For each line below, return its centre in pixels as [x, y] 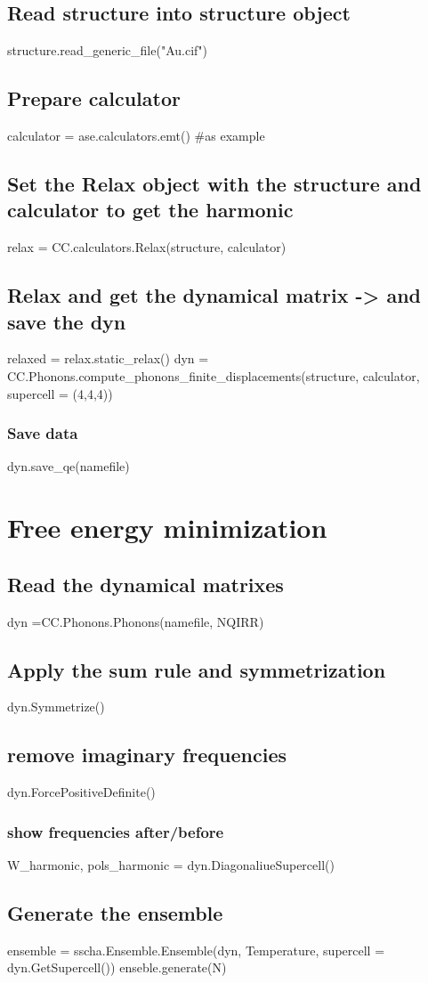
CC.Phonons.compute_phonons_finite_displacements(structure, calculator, [214, 375]
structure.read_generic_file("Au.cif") [108, 50]
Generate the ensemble [115, 912]
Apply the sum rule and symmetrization [197, 669]
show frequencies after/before [116, 831]
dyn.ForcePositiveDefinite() [81, 792]
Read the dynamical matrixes [145, 584]
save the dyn [67, 321]
